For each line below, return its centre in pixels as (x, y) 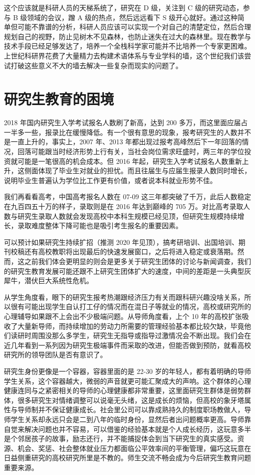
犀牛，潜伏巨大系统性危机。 (49, 280)
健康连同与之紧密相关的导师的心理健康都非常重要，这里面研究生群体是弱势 (124, 390)
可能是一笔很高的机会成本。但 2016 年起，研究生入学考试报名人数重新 (130, 161)
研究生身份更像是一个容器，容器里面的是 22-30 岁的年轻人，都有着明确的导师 (127, 371)
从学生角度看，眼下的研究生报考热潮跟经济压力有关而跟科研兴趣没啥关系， (124, 297)
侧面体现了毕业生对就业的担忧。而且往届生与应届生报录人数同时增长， (138, 171)
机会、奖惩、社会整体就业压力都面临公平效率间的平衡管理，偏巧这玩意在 (134, 448)
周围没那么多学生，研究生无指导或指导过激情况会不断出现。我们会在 (141, 335)
